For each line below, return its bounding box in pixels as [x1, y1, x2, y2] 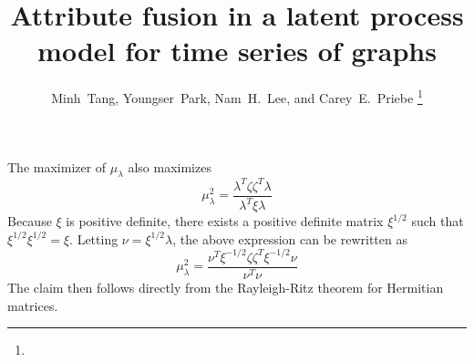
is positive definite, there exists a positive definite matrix [66, 212, 384, 231]
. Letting [69, 229, 118, 248]
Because [7, 212, 52, 231]
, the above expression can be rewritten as [172, 229, 407, 248]
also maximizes [128, 157, 211, 176]
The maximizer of [7, 157, 107, 176]
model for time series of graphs [37, 32, 437, 69]
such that [411, 212, 464, 231]
